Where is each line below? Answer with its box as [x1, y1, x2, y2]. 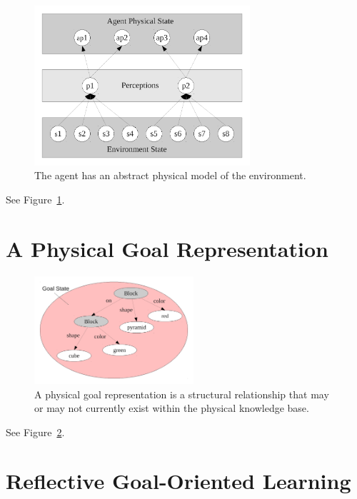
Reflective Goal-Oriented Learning [6, 466, 351, 495]
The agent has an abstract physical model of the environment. [34, 168, 306, 183]
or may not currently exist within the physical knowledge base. [34, 400, 309, 415]
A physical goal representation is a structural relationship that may [34, 386, 329, 401]
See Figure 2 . [6, 424, 65, 439]
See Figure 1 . [6, 192, 65, 207]
